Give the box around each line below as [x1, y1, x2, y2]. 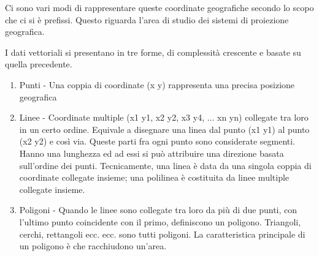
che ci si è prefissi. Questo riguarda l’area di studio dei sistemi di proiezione [5, 13, 289, 26]
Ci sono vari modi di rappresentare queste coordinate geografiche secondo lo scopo [5, 1, 314, 13]
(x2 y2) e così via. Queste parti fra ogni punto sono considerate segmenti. [19, 135, 296, 148]
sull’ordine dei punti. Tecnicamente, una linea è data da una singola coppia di [19, 159, 312, 171]
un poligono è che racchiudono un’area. [19, 239, 167, 252]
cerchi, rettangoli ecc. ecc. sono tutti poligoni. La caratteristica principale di [19, 227, 306, 240]
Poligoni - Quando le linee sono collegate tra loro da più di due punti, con [19, 203, 298, 216]
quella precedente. [5, 58, 72, 70]
